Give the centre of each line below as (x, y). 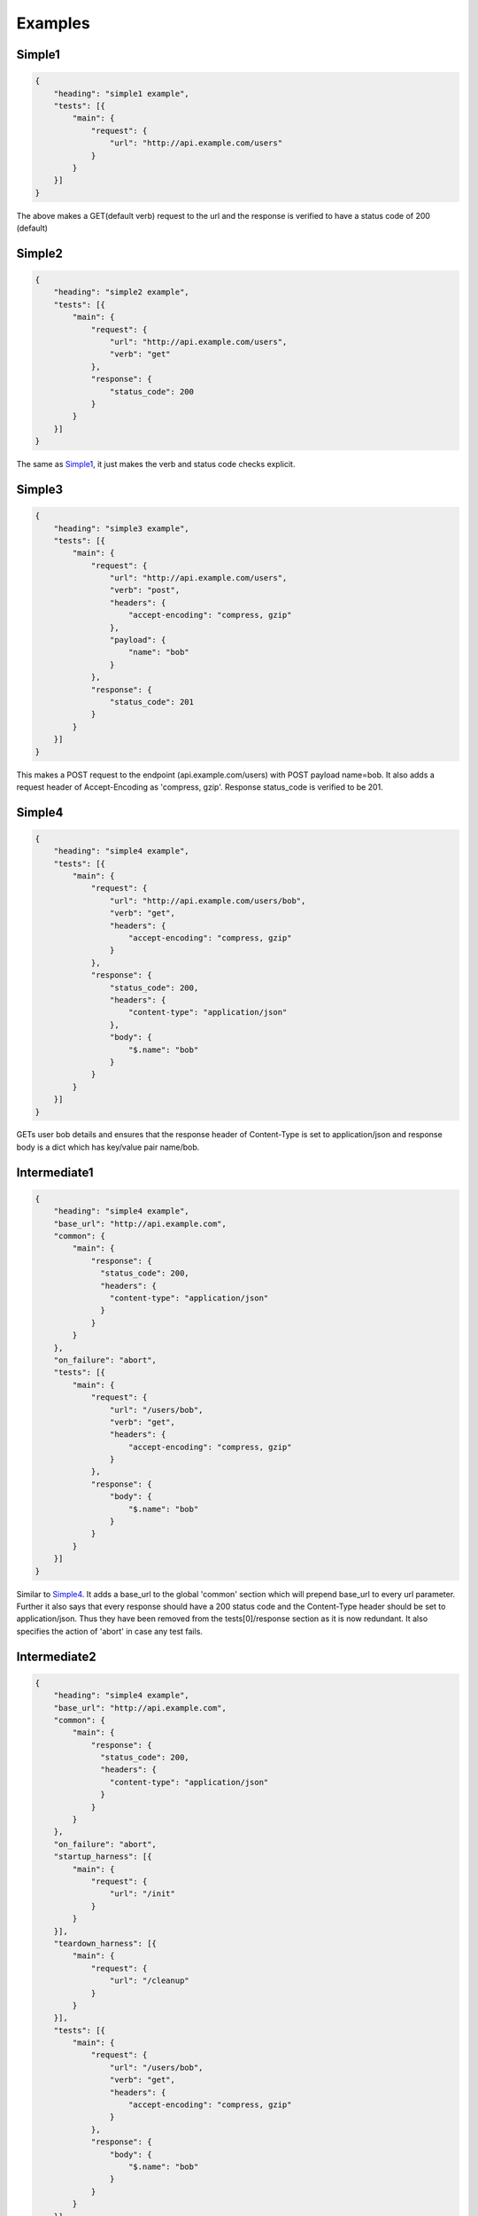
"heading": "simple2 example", (121, 292)
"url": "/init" (143, 1894)
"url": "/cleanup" (149, 1981)
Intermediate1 (55, 1172)
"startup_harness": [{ (103, 1857)
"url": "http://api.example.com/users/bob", (208, 901)
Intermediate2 (56, 1656)
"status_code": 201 (152, 702)
